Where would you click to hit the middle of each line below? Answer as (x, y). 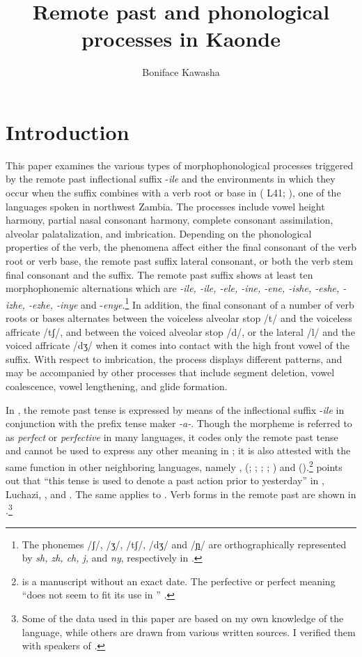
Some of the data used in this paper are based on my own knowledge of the (183, 618)
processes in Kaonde (181, 39)
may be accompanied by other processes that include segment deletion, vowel (170, 372)
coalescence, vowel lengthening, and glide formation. (117, 386)
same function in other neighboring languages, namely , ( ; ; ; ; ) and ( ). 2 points (174, 465)
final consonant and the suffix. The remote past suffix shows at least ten (159, 274)
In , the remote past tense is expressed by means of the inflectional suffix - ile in (175, 409)
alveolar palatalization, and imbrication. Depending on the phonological (159, 233)
